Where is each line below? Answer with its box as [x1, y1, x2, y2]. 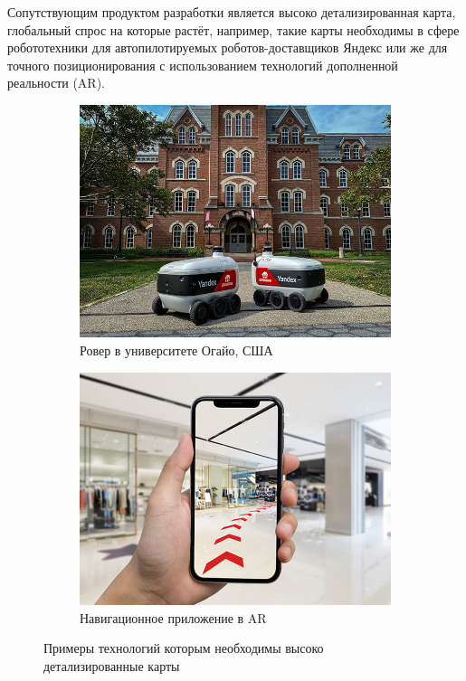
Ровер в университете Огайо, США [80, 341, 273, 360]
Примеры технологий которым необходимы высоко [43, 638, 324, 657]
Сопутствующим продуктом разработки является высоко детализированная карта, [7, 3, 456, 21]
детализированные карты [43, 656, 180, 675]
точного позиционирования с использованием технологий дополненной [7, 55, 398, 74]
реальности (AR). [7, 73, 106, 92]
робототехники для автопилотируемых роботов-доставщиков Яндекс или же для [7, 38, 448, 57]
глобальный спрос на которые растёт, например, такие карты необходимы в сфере [7, 20, 460, 39]
